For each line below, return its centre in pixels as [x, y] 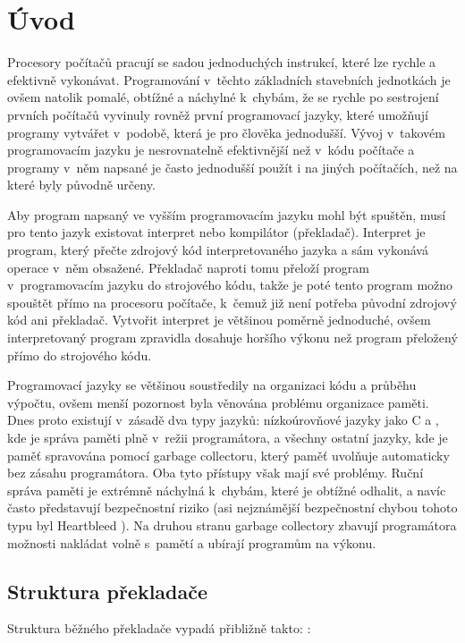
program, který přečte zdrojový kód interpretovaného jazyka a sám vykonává [218, 250]
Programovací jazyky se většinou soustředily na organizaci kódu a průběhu [212, 385]
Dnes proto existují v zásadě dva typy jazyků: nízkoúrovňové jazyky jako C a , [223, 420]
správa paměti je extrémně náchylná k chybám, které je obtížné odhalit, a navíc [227, 490]
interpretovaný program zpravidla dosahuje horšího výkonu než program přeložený [232, 338]
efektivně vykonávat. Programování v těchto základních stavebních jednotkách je [229, 79]
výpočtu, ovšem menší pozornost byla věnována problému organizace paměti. [218, 402]
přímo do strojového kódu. [80, 355]
